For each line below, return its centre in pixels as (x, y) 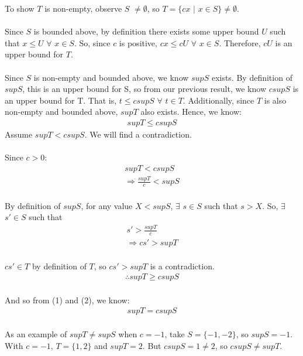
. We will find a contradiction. (138, 134)
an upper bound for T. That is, (61, 100)
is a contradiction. (182, 266)
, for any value (107, 205)
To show (20, 8)
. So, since (92, 42)
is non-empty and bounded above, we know (111, 77)
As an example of (36, 333)
